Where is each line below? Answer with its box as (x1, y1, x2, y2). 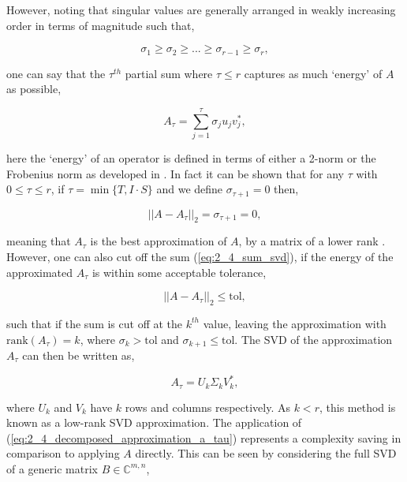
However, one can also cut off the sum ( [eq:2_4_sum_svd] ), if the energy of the (6, 248, 394, 264)
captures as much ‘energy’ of (244, 65, 383, 81)
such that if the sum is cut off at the (6, 315, 183, 331)
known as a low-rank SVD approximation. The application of (6, 414, 302, 431)
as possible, (6, 80, 62, 97)
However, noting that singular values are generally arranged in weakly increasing (6, 2, 396, 17)
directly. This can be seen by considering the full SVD (135, 445, 397, 461)
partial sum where (125, 65, 213, 81)
